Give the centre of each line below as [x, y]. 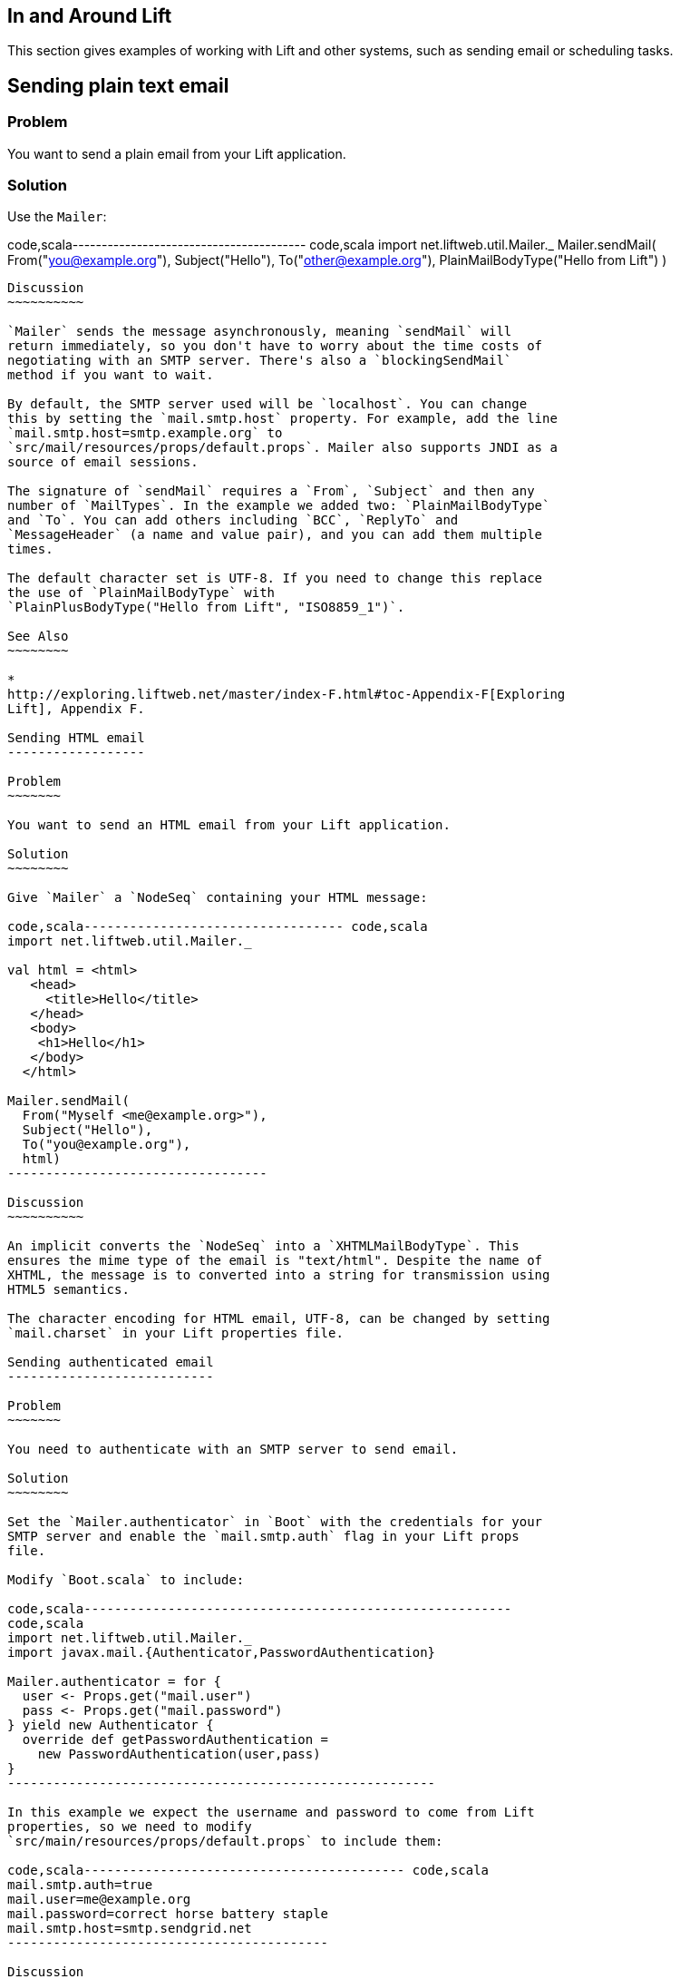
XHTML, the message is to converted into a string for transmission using [279, 1275]
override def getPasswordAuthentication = [175, 1740]
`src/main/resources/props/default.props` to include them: [225, 1842]
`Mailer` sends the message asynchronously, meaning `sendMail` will [260, 332]
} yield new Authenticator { [111, 1725]
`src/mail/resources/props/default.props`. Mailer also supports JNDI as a [282, 448]
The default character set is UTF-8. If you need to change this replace [275, 578]
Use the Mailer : [57, 217]
